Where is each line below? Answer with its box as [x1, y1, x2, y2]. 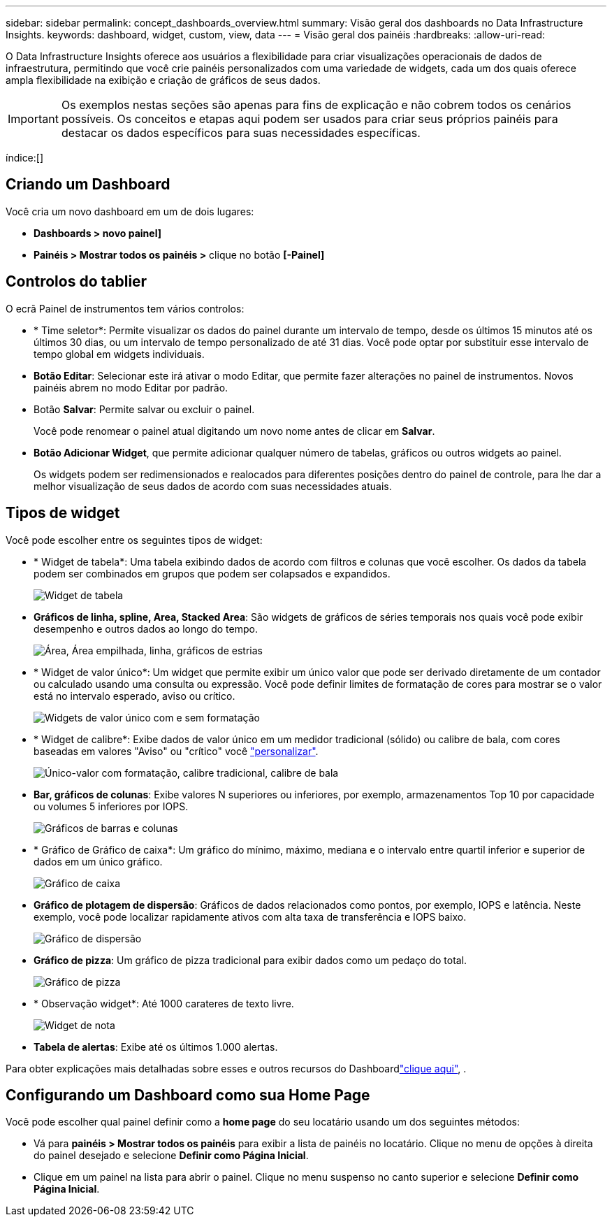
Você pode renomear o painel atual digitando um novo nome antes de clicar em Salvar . [34, 424, 435, 437]
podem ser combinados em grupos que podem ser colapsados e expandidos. [34, 567, 391, 580]
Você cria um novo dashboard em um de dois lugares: [6, 205, 254, 217]
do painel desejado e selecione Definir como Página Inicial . [34, 1149, 309, 1162]
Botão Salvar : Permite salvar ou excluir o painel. [34, 403, 255, 415]
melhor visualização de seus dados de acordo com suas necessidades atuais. [34, 480, 392, 492]
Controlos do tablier [6, 273, 147, 291]
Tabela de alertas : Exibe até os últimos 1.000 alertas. [34, 1040, 278, 1053]
